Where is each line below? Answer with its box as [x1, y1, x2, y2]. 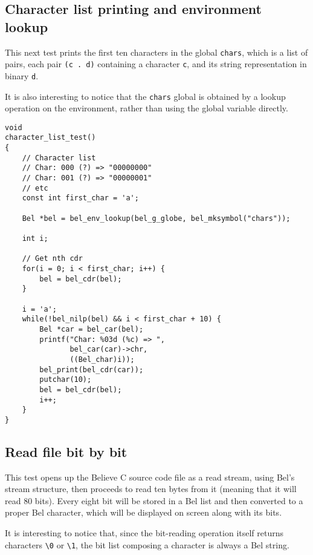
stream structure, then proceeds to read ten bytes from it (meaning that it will [5, 482, 297, 495]
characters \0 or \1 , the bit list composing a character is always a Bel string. [5, 538, 289, 551]
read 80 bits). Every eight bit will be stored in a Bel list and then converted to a [5, 494, 303, 507]
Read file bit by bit [5, 442, 127, 461]
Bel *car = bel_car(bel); [39, 324, 144, 333]
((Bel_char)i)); [69, 355, 135, 364]
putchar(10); [39, 375, 92, 384]
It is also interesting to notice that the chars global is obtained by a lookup [5, 90, 286, 102]
